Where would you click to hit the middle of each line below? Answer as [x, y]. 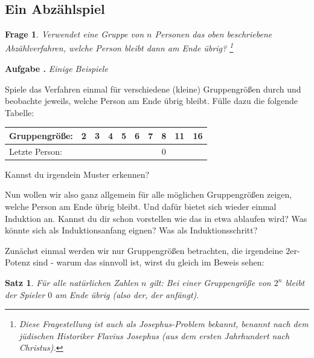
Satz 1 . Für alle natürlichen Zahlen [72, 283]
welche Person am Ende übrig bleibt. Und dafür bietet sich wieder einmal [141, 207]
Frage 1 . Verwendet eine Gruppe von [75, 34]
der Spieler [25, 294]
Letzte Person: [36, 151]
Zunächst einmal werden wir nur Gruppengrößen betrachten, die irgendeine [144, 250]
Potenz [18, 262]
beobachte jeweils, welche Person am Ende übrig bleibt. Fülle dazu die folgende [152, 101]
